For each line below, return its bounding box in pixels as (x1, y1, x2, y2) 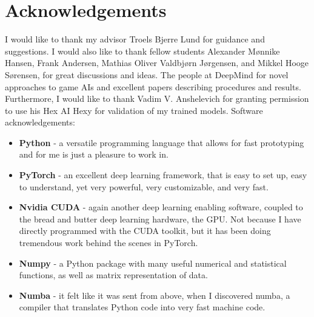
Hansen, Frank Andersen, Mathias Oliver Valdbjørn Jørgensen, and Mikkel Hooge (5, 56, 309, 69)
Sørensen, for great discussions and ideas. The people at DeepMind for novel (5, 68, 289, 81)
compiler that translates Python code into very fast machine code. (19, 301, 266, 313)
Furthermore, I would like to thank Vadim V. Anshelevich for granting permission (5, 92, 309, 105)
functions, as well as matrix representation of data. (19, 269, 208, 281)
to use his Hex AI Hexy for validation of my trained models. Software (5, 104, 263, 116)
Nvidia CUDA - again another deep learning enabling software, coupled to (19, 201, 303, 213)
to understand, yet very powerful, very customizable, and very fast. (19, 180, 269, 193)
